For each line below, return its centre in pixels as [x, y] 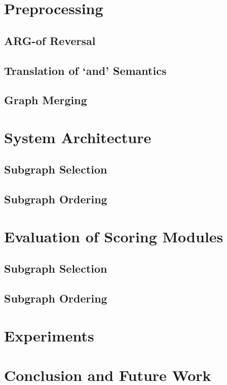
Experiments [49, 335]
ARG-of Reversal [50, 40]
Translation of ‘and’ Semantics [85, 70]
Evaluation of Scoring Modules [114, 236]
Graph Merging [46, 100]
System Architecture [78, 137]
